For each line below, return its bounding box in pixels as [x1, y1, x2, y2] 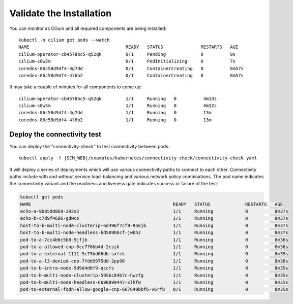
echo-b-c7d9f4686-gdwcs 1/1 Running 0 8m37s [20, 216, 288, 221]
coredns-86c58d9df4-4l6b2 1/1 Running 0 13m [18, 117, 212, 123]
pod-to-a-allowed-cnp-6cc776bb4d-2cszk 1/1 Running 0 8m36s [20, 244, 288, 250]
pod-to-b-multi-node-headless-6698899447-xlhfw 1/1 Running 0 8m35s [20, 279, 288, 285]
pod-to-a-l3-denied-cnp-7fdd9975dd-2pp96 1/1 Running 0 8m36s [20, 258, 288, 264]
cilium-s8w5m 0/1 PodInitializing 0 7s [18, 58, 236, 64]
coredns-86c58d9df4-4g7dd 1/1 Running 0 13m [18, 110, 212, 116]
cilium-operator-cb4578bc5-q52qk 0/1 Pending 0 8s [18, 51, 236, 57]
